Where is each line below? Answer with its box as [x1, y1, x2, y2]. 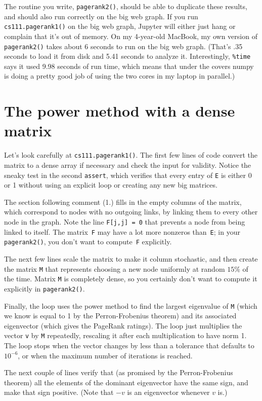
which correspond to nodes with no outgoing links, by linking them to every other [4, 206, 258, 217]
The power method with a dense [4, 100, 235, 121]
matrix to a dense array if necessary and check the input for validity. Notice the [4, 159, 251, 170]
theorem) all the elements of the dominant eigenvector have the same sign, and [4, 377, 248, 387]
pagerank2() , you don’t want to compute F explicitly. [4, 236, 172, 247]
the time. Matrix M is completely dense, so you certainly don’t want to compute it [4, 273, 257, 284]
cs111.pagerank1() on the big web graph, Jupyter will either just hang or [4, 21, 236, 31]
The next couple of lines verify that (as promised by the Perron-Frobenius [4, 367, 233, 378]
